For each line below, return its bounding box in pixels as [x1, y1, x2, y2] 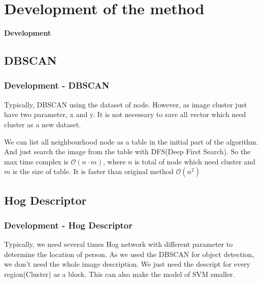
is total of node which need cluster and [135, 156, 255, 166]
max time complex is [4, 156, 69, 166]
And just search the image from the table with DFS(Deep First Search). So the [4, 146, 251, 157]
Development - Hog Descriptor [4, 218, 133, 231]
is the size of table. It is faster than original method [12, 166, 174, 177]
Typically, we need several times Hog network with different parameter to [4, 239, 233, 249]
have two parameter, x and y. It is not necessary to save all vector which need [4, 109, 246, 120]
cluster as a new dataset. [4, 119, 81, 129]
